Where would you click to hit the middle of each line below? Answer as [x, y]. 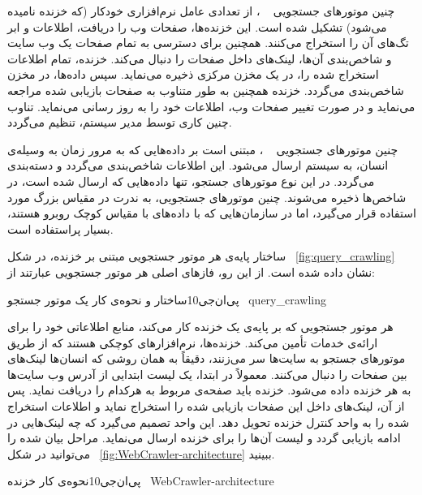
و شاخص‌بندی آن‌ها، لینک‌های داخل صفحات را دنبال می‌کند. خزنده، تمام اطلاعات [200, 58]
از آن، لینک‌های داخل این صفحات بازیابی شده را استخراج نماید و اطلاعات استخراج [206, 406]
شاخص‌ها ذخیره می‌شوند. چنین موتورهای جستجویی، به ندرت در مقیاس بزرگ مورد [207, 197]
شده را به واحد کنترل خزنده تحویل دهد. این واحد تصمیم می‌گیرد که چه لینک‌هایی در [209, 422]
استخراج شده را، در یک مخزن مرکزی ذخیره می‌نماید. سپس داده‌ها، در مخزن [193, 74]
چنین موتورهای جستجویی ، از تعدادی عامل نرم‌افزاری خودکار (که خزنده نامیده [201, 11]
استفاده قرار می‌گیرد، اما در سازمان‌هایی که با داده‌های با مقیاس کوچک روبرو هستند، [212, 213]
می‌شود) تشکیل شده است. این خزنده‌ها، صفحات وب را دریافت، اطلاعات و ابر [197, 26]
